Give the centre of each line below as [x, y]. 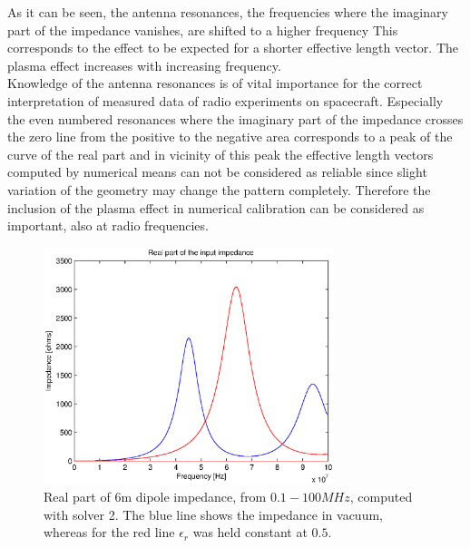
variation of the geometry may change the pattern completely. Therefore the [219, 189]
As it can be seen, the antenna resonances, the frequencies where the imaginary [228, 12]
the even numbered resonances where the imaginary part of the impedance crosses [235, 118]
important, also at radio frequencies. [108, 225]
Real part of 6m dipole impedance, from [155, 497]
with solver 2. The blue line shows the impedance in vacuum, [213, 514]
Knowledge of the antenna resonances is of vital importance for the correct [215, 83]
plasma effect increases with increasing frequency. [144, 65]
